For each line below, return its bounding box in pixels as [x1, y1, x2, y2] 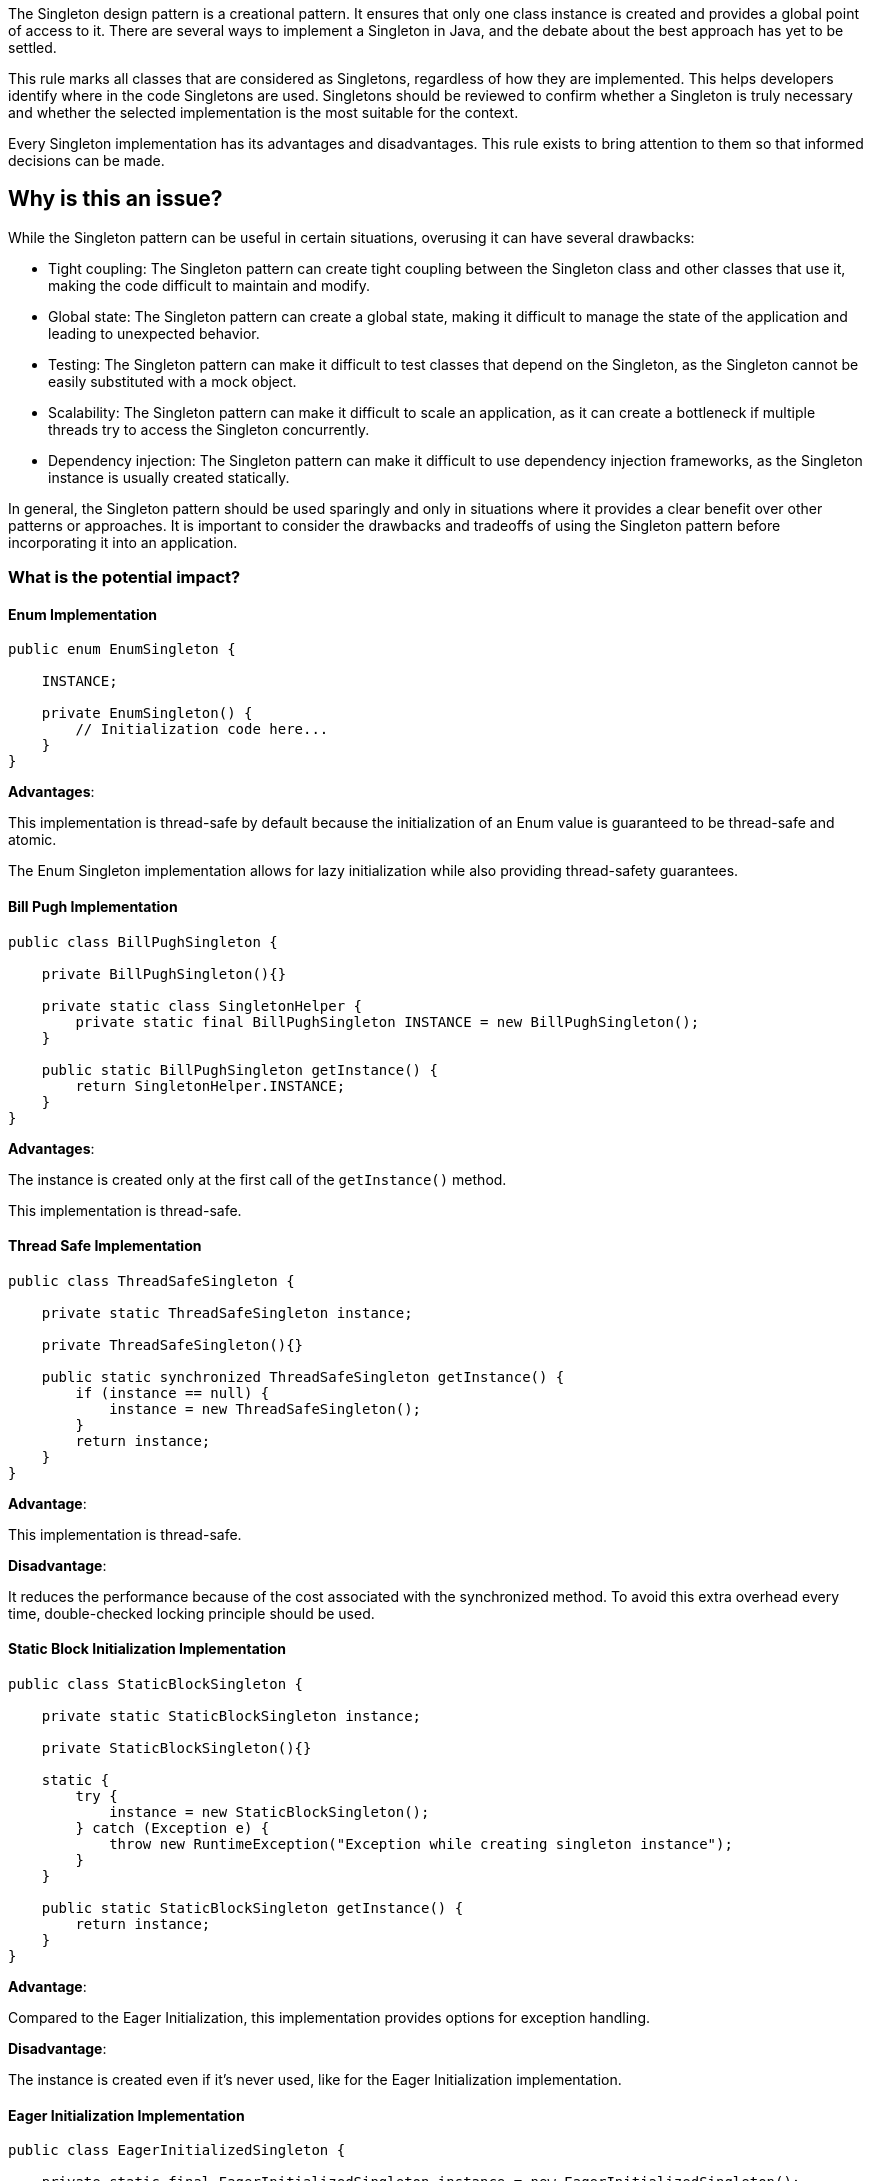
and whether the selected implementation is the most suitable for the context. [8, 104, 519, 121]
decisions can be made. [8, 152, 165, 169]
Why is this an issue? [8, 186, 223, 212]
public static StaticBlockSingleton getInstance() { [41, 1900, 464, 1917]
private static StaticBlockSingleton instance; [41, 1708, 422, 1725]
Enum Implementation [8, 605, 158, 623]
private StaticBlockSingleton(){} [41, 1740, 312, 1757]
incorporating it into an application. [8, 533, 238, 551]
